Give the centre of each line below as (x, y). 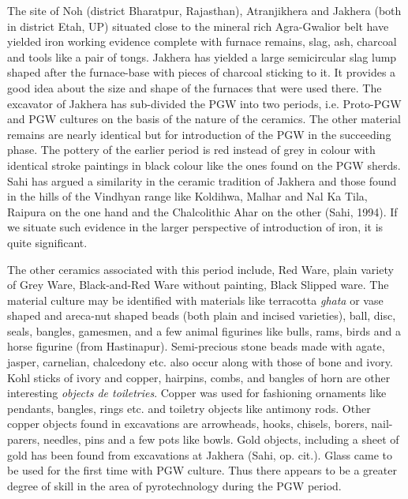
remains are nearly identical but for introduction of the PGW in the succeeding (199, 134)
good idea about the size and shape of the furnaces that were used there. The (195, 87)
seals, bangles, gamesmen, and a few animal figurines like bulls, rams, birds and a (204, 330)
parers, (24, 439)
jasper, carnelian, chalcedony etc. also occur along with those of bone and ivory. (200, 362)
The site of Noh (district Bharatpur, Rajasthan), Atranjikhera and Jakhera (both (204, 10)
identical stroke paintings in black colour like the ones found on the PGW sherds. (204, 165)
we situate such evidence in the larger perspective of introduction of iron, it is (195, 227)
